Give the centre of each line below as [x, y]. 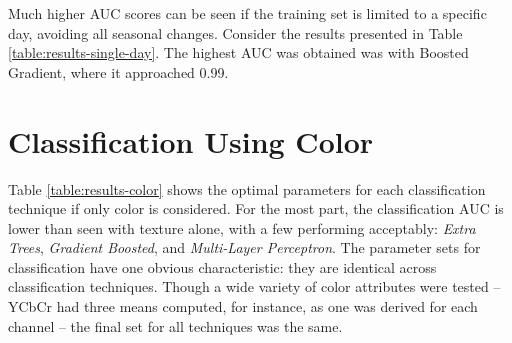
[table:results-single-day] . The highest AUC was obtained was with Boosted [238, 52]
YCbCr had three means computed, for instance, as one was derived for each [243, 306]
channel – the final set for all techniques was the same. [175, 325]
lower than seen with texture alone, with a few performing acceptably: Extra [242, 227]
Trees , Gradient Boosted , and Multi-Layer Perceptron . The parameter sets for [244, 247]
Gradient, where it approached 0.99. [118, 71]
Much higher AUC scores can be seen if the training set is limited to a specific [247, 13]
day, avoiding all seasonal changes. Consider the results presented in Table [235, 32]
